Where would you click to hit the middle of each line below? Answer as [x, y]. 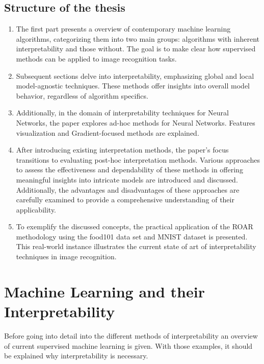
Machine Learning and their [104, 291]
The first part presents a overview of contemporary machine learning [123, 29]
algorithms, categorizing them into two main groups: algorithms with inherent [138, 38]
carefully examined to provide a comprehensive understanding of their [125, 200]
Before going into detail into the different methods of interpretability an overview [131, 335]
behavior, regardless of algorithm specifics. [82, 95]
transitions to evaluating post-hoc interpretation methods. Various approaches [138, 159]
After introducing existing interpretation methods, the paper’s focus [122, 150]
